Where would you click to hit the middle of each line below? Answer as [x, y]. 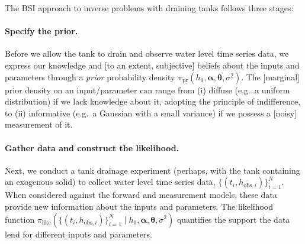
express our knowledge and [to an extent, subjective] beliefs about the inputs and [152, 65]
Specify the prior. [41, 31]
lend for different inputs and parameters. [78, 234]
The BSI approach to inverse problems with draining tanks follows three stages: [149, 8]
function [20, 219]
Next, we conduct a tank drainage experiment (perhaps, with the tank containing [152, 170]
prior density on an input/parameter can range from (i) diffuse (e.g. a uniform [147, 90]
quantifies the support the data [233, 219]
